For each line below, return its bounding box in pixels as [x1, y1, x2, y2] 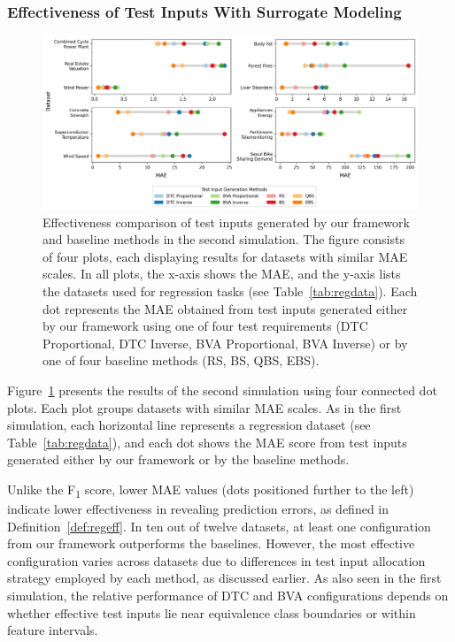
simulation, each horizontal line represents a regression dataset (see [7, 416, 371, 434]
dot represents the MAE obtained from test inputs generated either [42, 299, 408, 317]
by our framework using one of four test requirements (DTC [42, 317, 368, 335]
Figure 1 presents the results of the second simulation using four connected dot [7, 381, 437, 399]
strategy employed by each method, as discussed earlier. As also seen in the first [7, 569, 442, 587]
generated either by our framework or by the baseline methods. [7, 450, 350, 469]
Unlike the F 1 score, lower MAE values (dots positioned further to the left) [7, 479, 414, 501]
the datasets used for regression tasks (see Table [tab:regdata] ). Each [42, 282, 418, 301]
